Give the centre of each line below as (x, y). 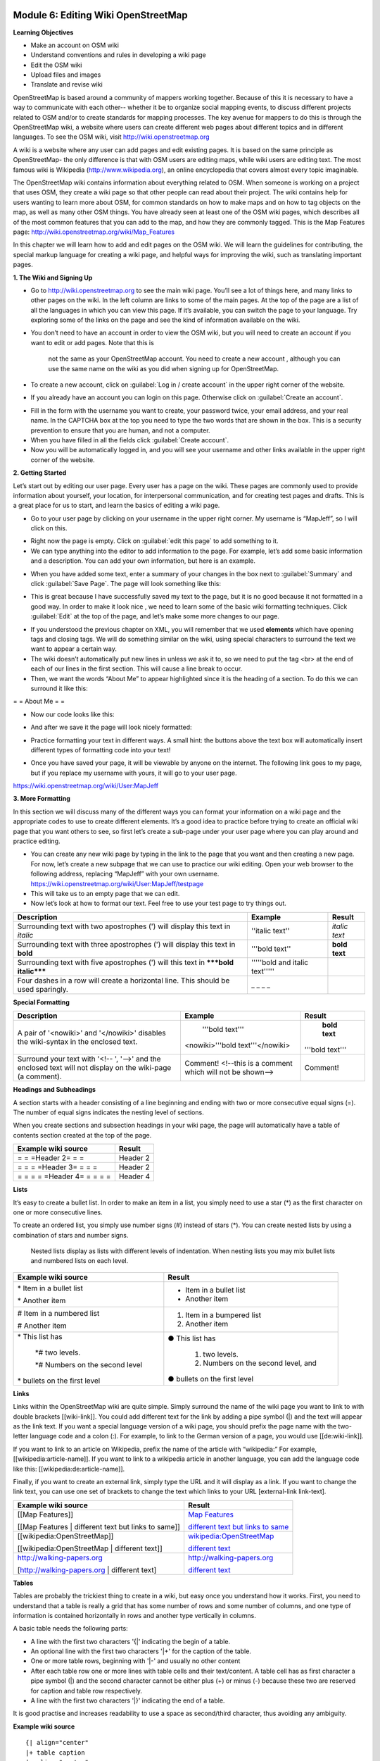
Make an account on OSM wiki (75, 45)
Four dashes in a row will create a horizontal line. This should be (123, 981)
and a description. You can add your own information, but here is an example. (143, 561)
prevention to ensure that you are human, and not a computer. (120, 430)
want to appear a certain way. (74, 649)
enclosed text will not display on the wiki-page (94, 1068)
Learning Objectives (43, 32)
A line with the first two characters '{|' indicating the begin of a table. (131, 1641)
